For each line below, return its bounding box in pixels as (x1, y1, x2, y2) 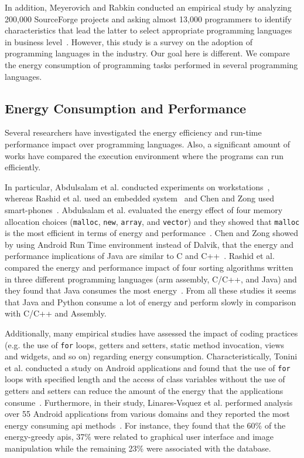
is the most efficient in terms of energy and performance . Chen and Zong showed (5, 227, 298, 239)
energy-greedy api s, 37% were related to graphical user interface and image (5, 430, 274, 443)
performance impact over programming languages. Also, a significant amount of (5, 137, 290, 150)
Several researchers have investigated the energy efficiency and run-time (5, 126, 262, 139)
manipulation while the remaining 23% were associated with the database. (5, 442, 271, 454)
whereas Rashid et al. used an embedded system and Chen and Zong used (5, 192, 274, 204)
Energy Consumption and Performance (5, 99, 247, 117)
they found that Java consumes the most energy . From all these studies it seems (5, 284, 296, 297)
